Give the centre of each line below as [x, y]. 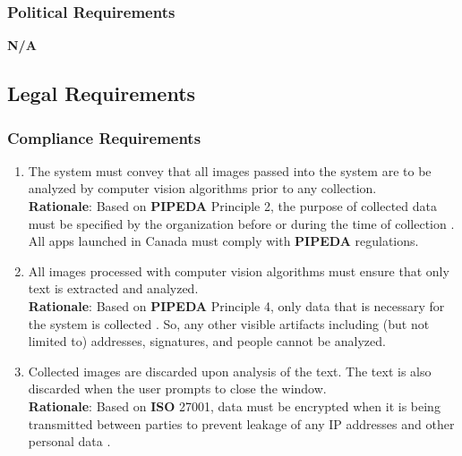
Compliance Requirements [104, 137]
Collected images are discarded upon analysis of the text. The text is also [230, 371]
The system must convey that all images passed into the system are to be [230, 170]
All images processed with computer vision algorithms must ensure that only [239, 270]
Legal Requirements [102, 93]
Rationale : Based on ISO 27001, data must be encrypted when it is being [234, 405]
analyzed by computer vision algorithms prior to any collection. [202, 188]
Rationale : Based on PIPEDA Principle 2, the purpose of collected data [232, 206]
